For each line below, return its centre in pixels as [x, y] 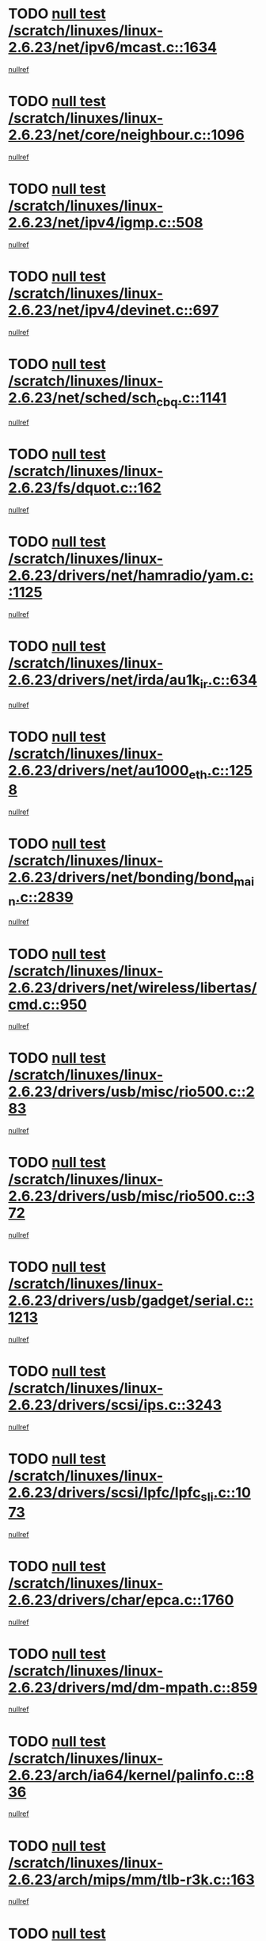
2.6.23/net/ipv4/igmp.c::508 [106, 223]
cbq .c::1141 [192, 399]
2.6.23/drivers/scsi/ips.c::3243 [115, 1405]
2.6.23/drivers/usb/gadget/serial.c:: [131, 1301]
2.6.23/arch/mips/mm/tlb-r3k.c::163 [131, 1880]
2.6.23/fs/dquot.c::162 [85, 488]
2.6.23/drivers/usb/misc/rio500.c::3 [132, 1196]
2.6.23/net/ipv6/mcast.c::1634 [113, 48]
